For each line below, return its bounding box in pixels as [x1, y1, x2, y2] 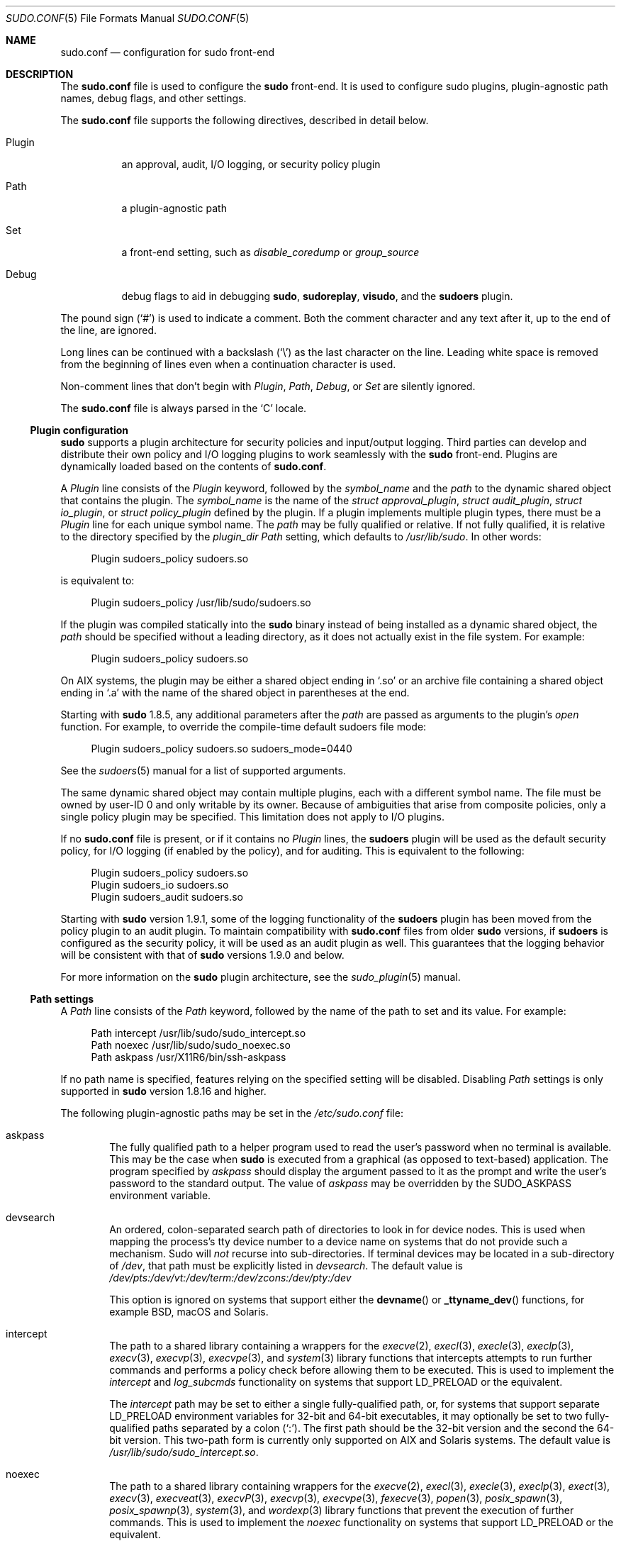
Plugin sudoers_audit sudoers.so [91, 891, 243, 903]
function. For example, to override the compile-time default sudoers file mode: [60, 721, 427, 733]
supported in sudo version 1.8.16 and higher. [60, 1085, 267, 1097]
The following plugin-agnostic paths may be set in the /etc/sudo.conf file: [60, 1107, 403, 1119]
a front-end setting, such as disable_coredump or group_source [121, 246, 420, 258]
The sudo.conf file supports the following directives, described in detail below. [60, 114, 429, 126]
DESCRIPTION [6, 68, 74, 80]
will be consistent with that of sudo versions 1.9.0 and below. [60, 949, 345, 961]
